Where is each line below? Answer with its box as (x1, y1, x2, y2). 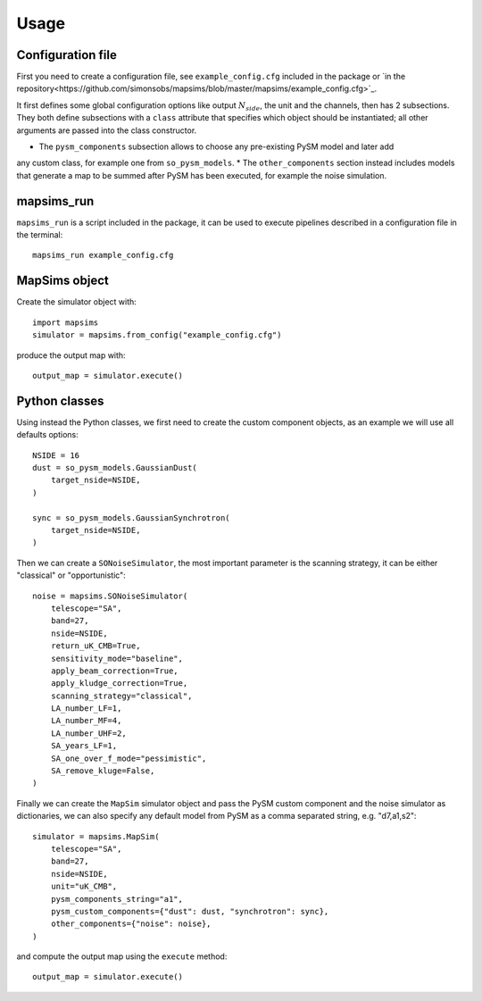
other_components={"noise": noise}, (50, 919, 212, 929)
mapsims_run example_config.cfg (32, 250, 174, 261)
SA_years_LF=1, (50, 741, 118, 751)
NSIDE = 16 (32, 450, 80, 460)
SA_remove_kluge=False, (50, 766, 155, 776)
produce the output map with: (16, 349, 126, 361)
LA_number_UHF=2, (50, 728, 127, 738)
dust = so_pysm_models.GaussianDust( (32, 463, 198, 473)
